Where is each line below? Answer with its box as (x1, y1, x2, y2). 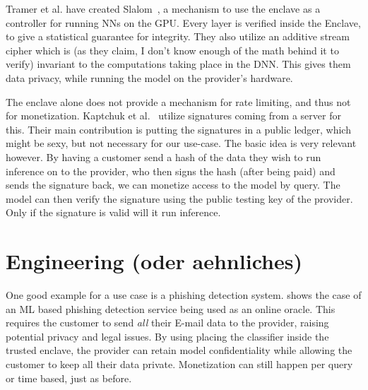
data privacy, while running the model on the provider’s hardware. (6, 70, 293, 85)
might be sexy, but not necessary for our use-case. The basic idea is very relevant (6, 136, 357, 150)
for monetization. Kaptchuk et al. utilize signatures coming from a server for (6, 108, 341, 123)
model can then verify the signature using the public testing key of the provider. (6, 191, 353, 206)
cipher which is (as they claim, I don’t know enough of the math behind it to (6, 42, 339, 57)
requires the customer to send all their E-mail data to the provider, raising (6, 315, 329, 330)
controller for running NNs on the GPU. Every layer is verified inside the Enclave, (6, 15, 361, 30)
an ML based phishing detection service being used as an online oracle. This (6, 301, 336, 316)
